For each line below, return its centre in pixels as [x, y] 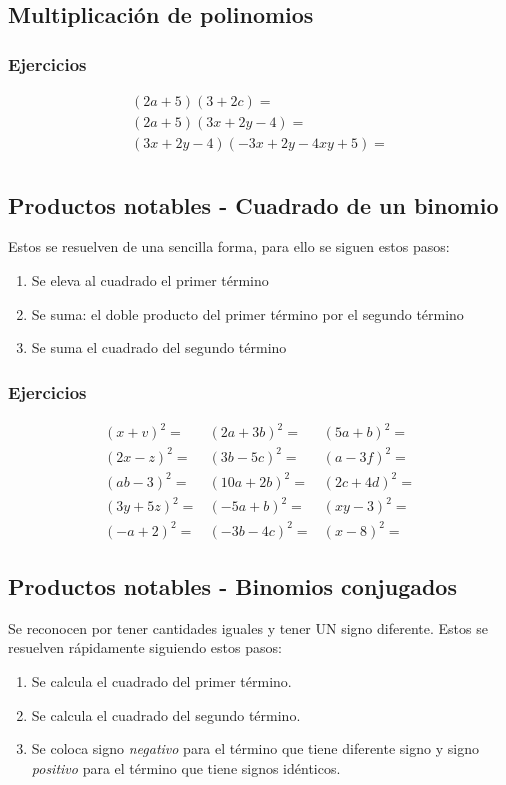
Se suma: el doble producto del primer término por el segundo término [247, 313]
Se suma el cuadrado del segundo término [159, 347]
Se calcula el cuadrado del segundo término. [166, 714]
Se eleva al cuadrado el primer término [150, 279]
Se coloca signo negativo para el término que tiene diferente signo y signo [255, 748]
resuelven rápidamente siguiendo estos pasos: [145, 647]
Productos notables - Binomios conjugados [232, 585]
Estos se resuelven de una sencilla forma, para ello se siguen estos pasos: [229, 246]
